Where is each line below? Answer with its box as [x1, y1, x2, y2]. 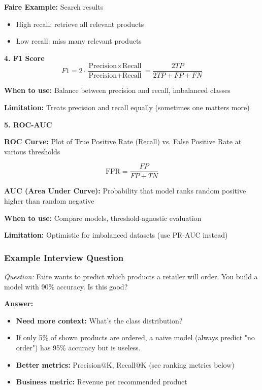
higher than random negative [4, 196, 94, 206]
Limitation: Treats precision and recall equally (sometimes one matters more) [4, 102, 250, 113]
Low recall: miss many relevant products [16, 36, 142, 46]
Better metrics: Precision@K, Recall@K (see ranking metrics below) [16, 359, 235, 370]
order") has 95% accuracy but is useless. [16, 342, 141, 353]
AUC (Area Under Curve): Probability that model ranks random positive [4, 185, 246, 196]
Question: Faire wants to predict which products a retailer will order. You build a [4, 271, 258, 282]
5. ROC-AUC [4, 119, 52, 129]
